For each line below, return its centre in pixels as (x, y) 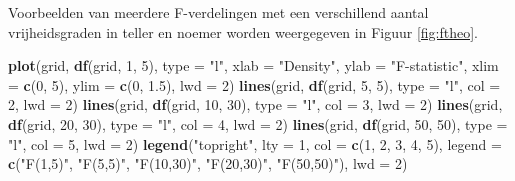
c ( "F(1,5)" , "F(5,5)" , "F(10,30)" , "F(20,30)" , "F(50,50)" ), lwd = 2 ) (208, 163)
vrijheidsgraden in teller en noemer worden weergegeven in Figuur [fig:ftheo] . (243, 31)
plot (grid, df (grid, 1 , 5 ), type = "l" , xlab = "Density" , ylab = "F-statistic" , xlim (253, 65)
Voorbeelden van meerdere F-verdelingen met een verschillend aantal (218, 12)
